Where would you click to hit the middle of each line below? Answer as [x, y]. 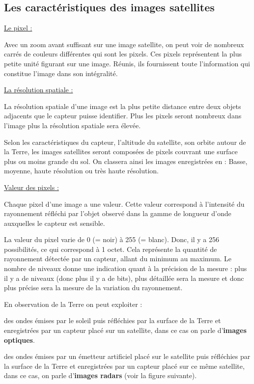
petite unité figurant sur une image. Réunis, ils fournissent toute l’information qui [127, 63]
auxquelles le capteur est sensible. [55, 223]
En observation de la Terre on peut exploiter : [73, 304]
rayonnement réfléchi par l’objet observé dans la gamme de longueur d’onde [118, 213]
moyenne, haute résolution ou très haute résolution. [81, 171]
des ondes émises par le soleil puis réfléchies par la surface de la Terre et [113, 320]
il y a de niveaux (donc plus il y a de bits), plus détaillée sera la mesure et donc [124, 278]
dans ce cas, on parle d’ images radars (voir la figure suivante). [100, 375]
